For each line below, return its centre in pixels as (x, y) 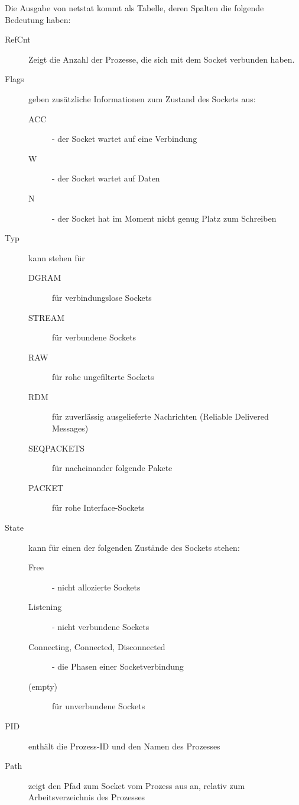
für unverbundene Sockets (99, 706)
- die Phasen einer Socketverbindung (118, 666)
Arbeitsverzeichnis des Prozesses (87, 797)
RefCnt (18, 39)
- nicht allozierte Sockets (96, 587)
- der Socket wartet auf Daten (106, 178)
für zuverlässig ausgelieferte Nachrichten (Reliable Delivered (160, 416)
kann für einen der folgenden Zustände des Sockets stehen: (134, 547)
